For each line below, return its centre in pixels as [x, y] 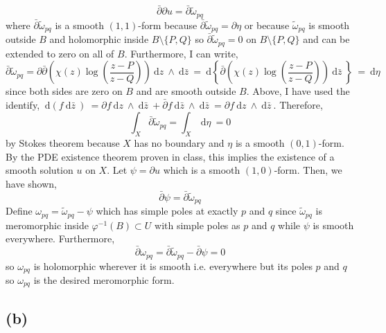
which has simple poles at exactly [167, 211]
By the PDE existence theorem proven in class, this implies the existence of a [170, 156]
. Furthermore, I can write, [181, 53]
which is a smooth [202, 170]
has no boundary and [179, 143]
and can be [326, 39]
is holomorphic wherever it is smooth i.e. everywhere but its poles [173, 265]
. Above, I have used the [298, 91]
